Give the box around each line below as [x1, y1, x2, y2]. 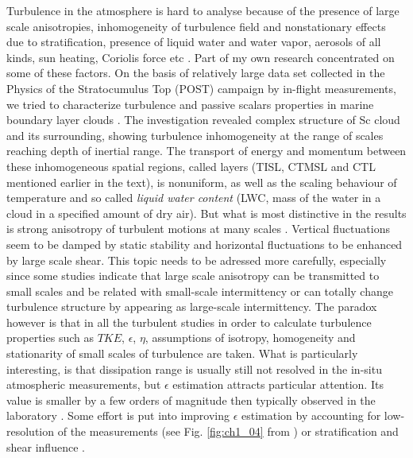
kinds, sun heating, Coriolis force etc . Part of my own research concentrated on [6, 49, 395, 65]
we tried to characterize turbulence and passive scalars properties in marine [6, 95, 374, 112]
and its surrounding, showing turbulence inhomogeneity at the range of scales [6, 126, 384, 143]
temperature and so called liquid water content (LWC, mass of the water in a [6, 189, 381, 206]
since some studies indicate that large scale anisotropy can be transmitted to [6, 267, 380, 284]
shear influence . [6, 438, 85, 455]
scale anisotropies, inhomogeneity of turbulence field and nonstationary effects [6, 17, 386, 34]
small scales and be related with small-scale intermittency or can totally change [6, 282, 393, 299]
